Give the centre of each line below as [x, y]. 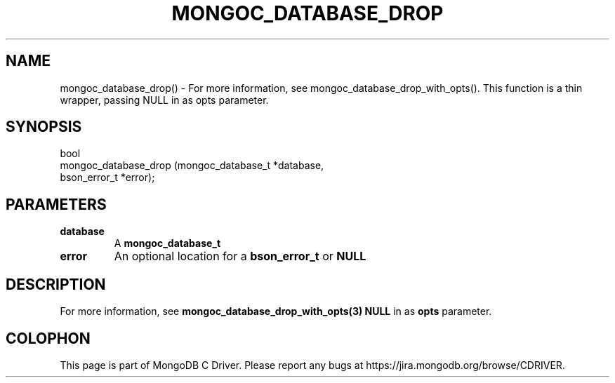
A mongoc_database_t [167, 243]
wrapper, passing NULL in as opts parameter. [164, 100]
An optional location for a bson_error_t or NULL [240, 256]
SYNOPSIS [44, 127]
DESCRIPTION [56, 284]
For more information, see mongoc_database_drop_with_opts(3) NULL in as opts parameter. [276, 311]
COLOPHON [48, 338]
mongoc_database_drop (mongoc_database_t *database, [192, 166]
